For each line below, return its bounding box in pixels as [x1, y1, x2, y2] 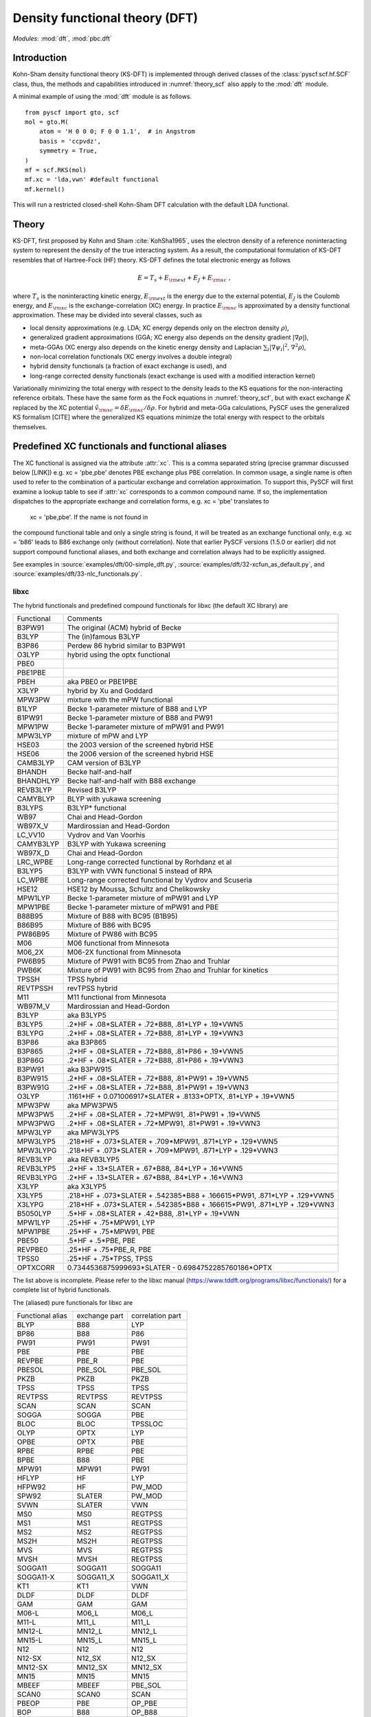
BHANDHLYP [16, 776, 60, 786]
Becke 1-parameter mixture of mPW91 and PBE [67, 902, 219, 911]
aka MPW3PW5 [67, 1100, 118, 1110]
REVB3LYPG [16, 1172, 58, 1182]
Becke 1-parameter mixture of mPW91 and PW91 [67, 722, 225, 731]
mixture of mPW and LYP [67, 731, 148, 740]
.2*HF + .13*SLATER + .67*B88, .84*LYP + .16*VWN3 [67, 1172, 243, 1182]
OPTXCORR [16, 1262, 55, 1272]
